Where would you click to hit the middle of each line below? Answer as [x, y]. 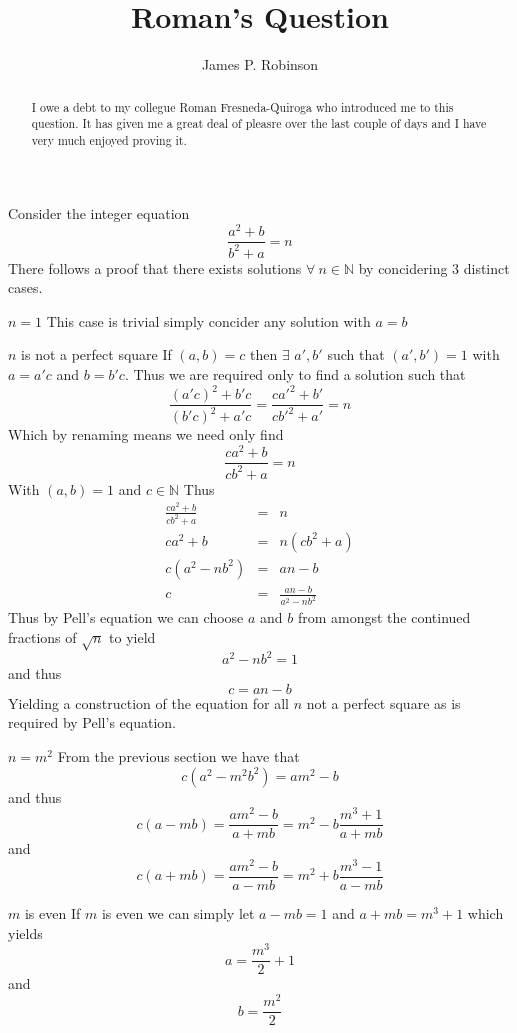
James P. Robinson [260, 64]
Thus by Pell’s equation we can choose [126, 617]
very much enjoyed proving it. [109, 139]
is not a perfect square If [96, 354]
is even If [52, 913]
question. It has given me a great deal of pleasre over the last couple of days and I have [259, 123]
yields [25, 932]
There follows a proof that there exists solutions [155, 267]
